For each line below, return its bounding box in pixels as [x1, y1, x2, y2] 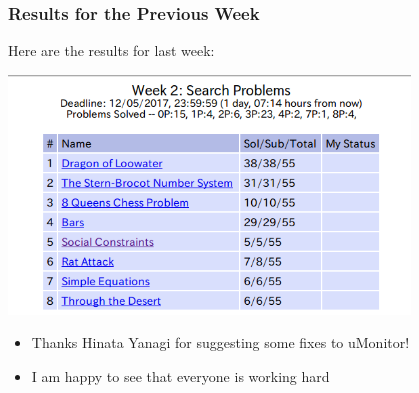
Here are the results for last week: [8, 40, 215, 61]
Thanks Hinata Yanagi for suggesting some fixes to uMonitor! [31, 332, 410, 353]
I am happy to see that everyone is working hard [31, 365, 330, 386]
